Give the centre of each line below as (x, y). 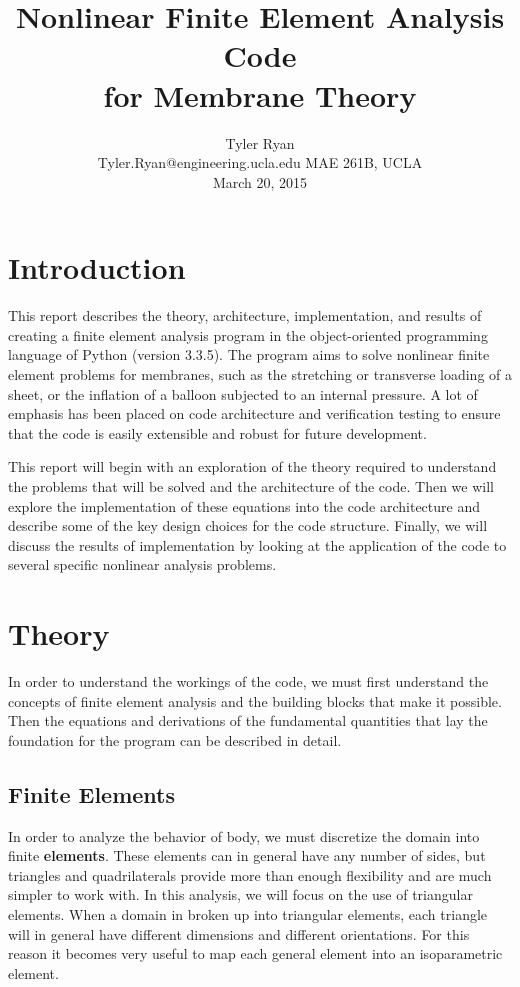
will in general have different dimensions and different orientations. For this (239, 933)
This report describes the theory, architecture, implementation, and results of (245, 315)
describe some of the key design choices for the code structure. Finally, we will (248, 525)
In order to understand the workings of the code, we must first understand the (248, 681)
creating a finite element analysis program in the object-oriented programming (248, 334)
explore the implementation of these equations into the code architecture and (244, 505)
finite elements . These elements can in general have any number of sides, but (247, 855)
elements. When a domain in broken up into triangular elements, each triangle (248, 914)
